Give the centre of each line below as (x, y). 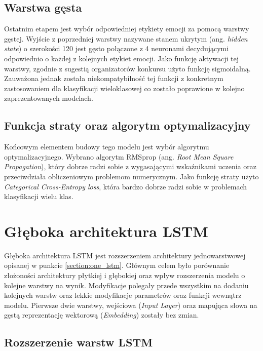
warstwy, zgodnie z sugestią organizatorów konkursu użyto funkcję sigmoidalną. (127, 68)
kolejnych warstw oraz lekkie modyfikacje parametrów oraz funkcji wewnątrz (123, 295)
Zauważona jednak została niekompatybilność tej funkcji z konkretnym (114, 78)
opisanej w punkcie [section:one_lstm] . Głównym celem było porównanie (117, 265)
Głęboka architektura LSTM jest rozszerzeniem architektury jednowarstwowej (125, 255)
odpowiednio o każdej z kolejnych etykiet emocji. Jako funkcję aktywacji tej (121, 58)
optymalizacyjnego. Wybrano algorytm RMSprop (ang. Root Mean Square (119, 156)
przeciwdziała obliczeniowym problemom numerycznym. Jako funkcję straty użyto (131, 176)
